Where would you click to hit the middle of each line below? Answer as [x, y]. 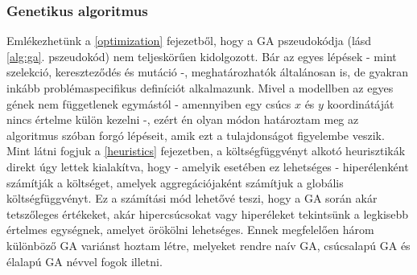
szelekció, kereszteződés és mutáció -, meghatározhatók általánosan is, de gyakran [208, 72]
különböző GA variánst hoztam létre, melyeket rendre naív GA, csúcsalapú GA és [208, 245]
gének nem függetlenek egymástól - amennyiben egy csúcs [149, 103]
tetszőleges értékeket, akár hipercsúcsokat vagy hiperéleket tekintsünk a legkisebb [208, 213]
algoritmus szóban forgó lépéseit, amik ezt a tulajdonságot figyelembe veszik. [196, 135]
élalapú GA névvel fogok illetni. [85, 261]
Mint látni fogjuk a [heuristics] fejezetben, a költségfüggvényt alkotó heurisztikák [206, 151]
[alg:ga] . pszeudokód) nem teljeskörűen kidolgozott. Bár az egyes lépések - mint [202, 56]
